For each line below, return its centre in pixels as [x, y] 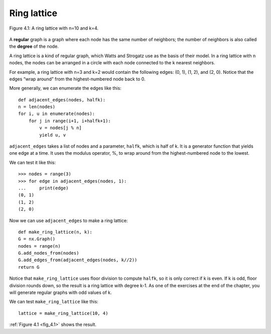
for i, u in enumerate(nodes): [57, 114]
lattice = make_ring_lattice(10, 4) [63, 313]
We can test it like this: [33, 162]
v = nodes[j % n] [61, 128]
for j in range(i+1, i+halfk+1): [70, 121]
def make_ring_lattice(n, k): [55, 232]
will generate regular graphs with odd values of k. [61, 293]
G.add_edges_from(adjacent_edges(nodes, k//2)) [78, 260]
